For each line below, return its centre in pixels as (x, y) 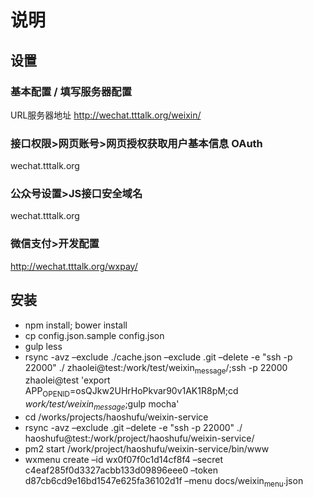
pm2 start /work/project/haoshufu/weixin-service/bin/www (147, 448)
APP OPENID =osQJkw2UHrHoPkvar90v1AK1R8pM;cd (131, 392)
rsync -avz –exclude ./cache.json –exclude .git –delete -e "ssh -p (158, 357)
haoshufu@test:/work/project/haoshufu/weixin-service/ (139, 438)
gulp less (43, 346)
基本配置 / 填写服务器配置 (71, 91)
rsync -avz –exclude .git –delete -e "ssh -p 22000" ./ (133, 427)
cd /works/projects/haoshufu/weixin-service (116, 417)
